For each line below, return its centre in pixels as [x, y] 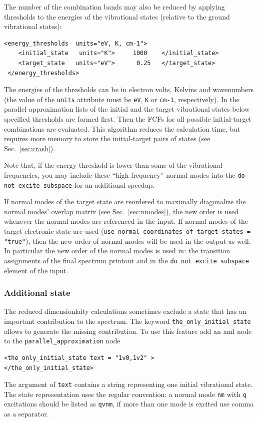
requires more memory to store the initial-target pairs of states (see [107, 138]
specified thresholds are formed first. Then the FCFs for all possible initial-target [128, 119]
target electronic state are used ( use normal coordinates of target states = [127, 231]
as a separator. [26, 414]
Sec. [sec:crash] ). [30, 148]
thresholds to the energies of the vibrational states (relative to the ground [117, 16]
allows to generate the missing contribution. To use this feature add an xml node [128, 331]
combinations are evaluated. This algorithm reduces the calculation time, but [122, 128]
